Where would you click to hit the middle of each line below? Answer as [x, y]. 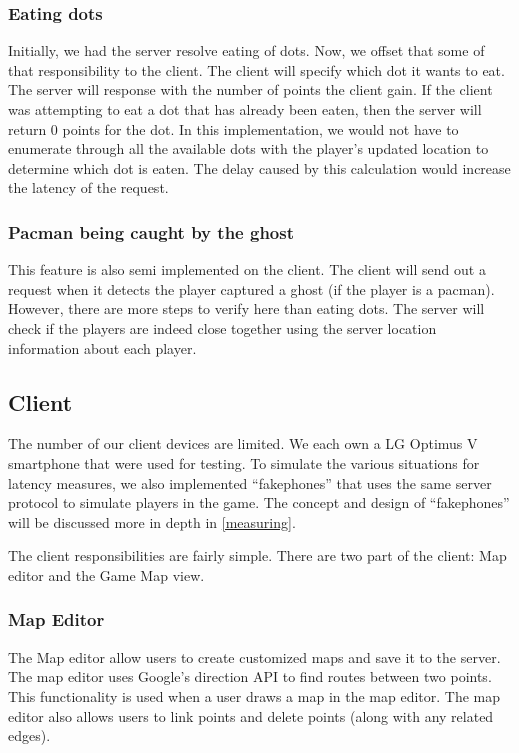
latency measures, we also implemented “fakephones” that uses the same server [250, 482]
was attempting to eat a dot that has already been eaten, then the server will [245, 109]
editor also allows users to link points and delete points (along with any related [251, 715]
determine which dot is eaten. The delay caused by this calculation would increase [259, 167]
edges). [29, 735]
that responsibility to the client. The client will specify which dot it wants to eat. [256, 69]
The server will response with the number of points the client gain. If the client [250, 89]
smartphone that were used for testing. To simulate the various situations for [244, 462]
